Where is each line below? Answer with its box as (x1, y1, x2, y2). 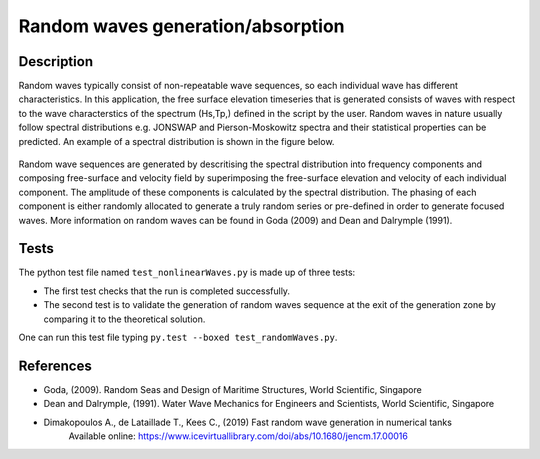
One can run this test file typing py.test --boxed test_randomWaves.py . (18, 331, 338, 344)
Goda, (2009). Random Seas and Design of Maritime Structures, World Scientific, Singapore (43, 383, 422, 395)
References (18, 357, 92, 374)
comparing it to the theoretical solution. (43, 313, 206, 325)
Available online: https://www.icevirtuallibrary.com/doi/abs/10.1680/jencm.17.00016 (68, 430, 409, 442)
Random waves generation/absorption (18, 15, 345, 37)
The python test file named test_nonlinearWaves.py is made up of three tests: (18, 266, 356, 279)
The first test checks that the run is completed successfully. (43, 285, 290, 297)
